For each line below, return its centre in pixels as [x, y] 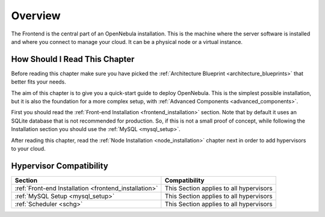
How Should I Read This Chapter [73, 59]
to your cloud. [28, 148]
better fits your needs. [39, 82]
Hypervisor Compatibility [60, 166]
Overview [36, 16]
